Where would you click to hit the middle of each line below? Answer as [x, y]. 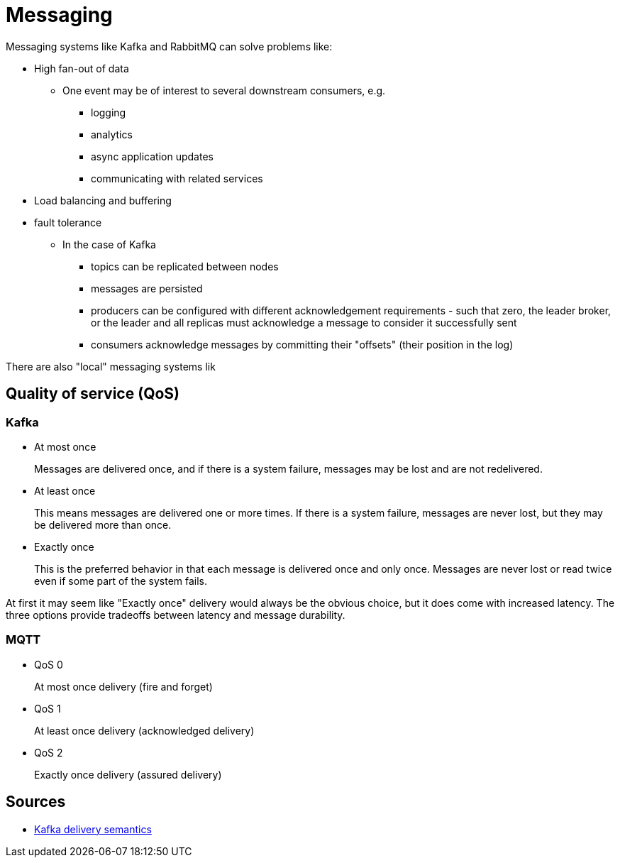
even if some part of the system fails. [121, 581]
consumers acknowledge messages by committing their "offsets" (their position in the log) [302, 344]
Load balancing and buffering [103, 200]
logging [109, 112]
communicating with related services [177, 178]
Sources [36, 802]
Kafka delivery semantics [93, 829]
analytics [112, 134]
